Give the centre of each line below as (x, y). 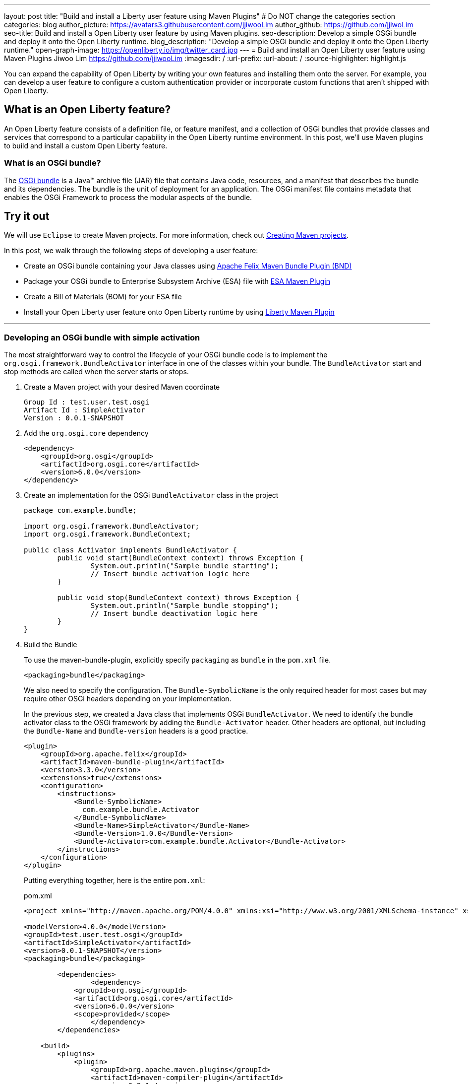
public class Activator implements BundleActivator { (130, 550)
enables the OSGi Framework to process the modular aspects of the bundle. (128, 197)
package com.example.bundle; (80, 510)
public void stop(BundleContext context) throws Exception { (178, 598)
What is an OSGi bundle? (53, 163)
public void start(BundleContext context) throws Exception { (180, 558)
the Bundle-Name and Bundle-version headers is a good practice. (136, 731)
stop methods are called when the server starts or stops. (96, 372)
